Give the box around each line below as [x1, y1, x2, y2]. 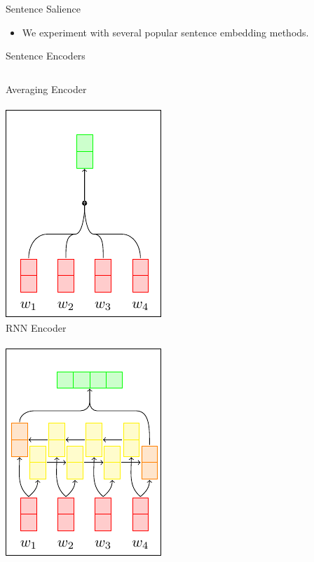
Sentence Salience [6, 1, 81, 15]
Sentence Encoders [6, 48, 86, 63]
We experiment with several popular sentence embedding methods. [22, 24, 309, 39]
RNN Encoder [6, 320, 67, 335]
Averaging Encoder [6, 81, 87, 96]
